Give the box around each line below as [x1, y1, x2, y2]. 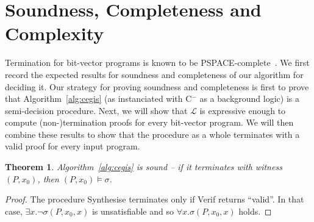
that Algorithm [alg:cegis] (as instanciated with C [5, 92, 192, 105]
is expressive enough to [199, 104, 286, 116]
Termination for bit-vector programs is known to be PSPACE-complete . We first [5, 56, 310, 69]
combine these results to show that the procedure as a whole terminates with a [5, 127, 300, 140]
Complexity [5, 21, 104, 46]
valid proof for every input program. [5, 140, 140, 152]
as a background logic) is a [199, 92, 299, 105]
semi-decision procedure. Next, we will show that [5, 104, 188, 116]
